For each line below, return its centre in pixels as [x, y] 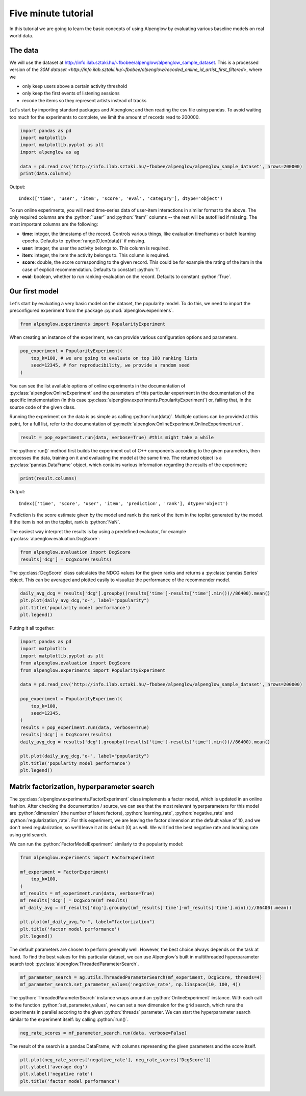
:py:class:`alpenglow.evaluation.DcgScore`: [55, 539]
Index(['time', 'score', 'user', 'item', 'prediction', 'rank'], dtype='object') [123, 503]
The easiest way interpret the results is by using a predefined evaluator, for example [98, 531]
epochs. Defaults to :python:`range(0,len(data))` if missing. [84, 241]
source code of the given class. [43, 407]
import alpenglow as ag [50, 152]
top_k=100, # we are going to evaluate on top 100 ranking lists [114, 358]
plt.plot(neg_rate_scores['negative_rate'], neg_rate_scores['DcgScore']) [116, 1060]
